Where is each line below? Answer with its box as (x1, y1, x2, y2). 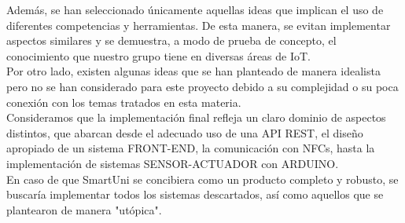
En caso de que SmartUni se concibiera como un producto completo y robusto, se (6, 170, 399, 187)
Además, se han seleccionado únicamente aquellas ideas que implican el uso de (6, 2, 384, 17)
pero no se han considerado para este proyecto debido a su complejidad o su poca (6, 78, 399, 94)
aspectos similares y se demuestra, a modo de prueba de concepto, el (6, 32, 337, 49)
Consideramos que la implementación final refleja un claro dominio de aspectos (6, 109, 386, 126)
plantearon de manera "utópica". (6, 201, 162, 218)
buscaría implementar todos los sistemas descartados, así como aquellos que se (6, 186, 384, 203)
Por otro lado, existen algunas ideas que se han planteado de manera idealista (6, 63, 381, 79)
